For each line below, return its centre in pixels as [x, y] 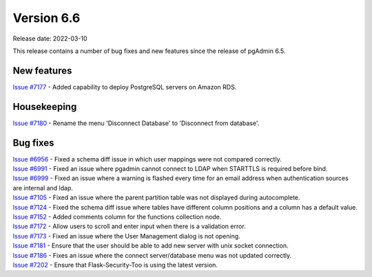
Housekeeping [45, 107]
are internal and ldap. [43, 188]
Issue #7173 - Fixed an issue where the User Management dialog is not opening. [126, 236]
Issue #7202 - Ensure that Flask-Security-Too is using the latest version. [115, 265]
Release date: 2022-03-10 [50, 38]
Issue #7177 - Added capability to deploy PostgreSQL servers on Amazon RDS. [125, 87]
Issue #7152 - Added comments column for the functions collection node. [117, 217]
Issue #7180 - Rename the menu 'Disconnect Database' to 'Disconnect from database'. [136, 123]
